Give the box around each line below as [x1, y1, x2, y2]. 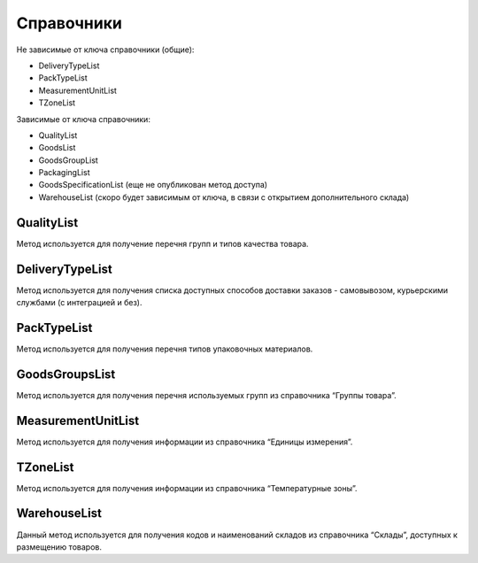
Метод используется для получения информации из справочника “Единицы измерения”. [16, 436, 353, 447]
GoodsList [38, 143, 76, 153]
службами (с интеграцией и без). [16, 297, 143, 308]
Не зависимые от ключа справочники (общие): [16, 44, 195, 55]
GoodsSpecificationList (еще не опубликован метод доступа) [38, 180, 268, 190]
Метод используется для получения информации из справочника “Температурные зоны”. [16, 482, 358, 493]
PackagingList [38, 167, 90, 178]
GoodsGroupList [38, 155, 99, 166]
